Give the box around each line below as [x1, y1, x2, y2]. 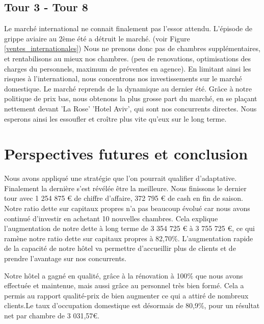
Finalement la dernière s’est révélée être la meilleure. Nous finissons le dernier [4, 182, 247, 193]
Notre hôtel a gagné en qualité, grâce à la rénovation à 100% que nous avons [4, 270, 243, 281]
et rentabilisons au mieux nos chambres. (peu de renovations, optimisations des [4, 53, 251, 63]
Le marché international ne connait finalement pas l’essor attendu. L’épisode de [4, 23, 252, 34]
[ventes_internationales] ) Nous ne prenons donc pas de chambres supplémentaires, [4, 43, 260, 54]
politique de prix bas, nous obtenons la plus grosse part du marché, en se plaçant [4, 93, 257, 104]
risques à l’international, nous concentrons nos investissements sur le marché [4, 73, 242, 84]
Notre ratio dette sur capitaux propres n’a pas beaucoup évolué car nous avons [4, 203, 250, 214]
